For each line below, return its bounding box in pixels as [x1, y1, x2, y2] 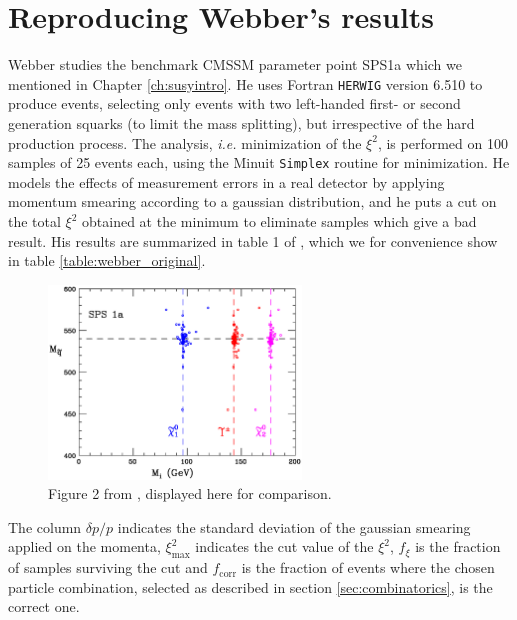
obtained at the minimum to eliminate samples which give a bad [82, 211, 477, 231]
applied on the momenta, [8, 536, 161, 557]
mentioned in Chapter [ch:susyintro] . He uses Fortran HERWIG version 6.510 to [8, 73, 483, 94]
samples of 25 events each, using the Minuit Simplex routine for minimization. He [8, 152, 510, 173]
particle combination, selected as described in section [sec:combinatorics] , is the [8, 576, 493, 597]
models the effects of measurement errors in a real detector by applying [8, 171, 445, 192]
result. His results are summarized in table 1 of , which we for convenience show [8, 230, 498, 251]
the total [8, 211, 61, 231]
